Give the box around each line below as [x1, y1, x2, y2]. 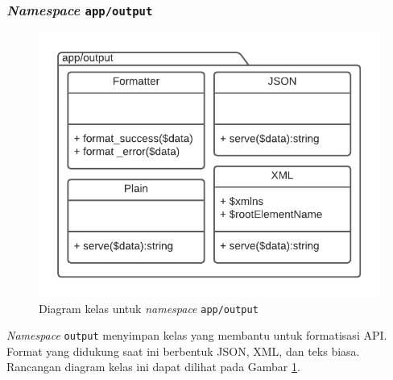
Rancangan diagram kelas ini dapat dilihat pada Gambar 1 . [6, 358, 300, 375]
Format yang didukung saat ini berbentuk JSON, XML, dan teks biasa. [6, 342, 360, 359]
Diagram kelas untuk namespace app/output [39, 299, 259, 316]
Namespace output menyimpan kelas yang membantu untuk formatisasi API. [6, 327, 387, 344]
